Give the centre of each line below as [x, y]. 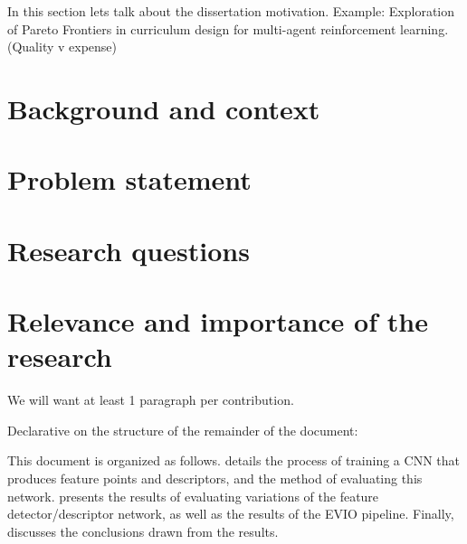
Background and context [164, 108]
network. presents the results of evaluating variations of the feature [193, 496]
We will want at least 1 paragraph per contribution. [151, 400]
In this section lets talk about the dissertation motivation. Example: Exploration [231, 11]
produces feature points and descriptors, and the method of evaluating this [215, 478]
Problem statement [129, 179]
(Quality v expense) [62, 47]
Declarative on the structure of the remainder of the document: [183, 430]
